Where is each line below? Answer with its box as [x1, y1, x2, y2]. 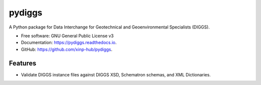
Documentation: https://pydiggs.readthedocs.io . [21, 40, 117, 45]
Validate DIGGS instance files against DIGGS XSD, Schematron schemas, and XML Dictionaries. [21, 71, 211, 77]
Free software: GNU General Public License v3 [21, 33, 114, 39]
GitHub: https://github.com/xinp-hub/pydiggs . [21, 46, 113, 52]
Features [9, 59, 36, 67]
